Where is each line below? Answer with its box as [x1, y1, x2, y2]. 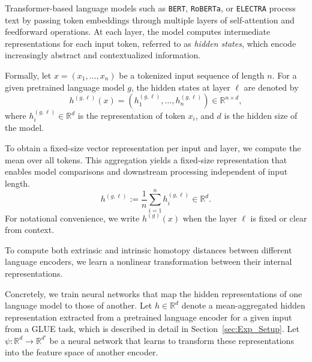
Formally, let [5, 69, 52, 82]
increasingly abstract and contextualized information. [5, 49, 201, 61]
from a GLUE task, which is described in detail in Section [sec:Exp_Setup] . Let [5, 322, 299, 335]
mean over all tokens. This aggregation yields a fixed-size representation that [5, 153, 287, 166]
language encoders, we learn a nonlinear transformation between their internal [5, 255, 292, 268]
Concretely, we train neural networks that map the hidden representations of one [5, 287, 302, 300]
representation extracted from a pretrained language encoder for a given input [5, 310, 292, 323]
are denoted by [244, 80, 299, 93]
